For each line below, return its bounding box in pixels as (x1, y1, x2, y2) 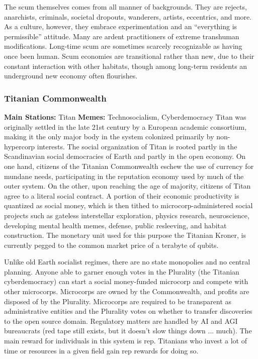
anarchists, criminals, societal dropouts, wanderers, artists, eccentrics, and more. (4, 11, 252, 22)
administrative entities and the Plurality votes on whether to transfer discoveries (4, 306, 252, 316)
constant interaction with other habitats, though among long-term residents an (4, 60, 247, 71)
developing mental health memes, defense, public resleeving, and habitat (4, 220, 227, 230)
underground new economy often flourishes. (4, 70, 138, 81)
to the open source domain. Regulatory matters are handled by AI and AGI (4, 315, 238, 326)
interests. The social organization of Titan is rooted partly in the (37, 141, 237, 151)
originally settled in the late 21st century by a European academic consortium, (4, 121, 247, 132)
